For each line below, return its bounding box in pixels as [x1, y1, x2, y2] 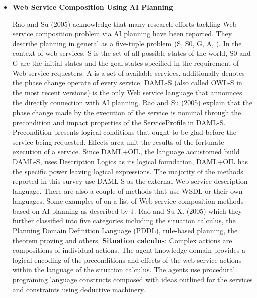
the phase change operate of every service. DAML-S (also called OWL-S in [12, 77, 242, 88]
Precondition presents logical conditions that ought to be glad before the [12, 127, 236, 137]
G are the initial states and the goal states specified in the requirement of [12, 57, 239, 68]
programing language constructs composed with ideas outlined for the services [12, 274, 253, 285]
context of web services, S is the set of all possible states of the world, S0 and [12, 48, 251, 58]
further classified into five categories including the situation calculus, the [12, 215, 236, 226]
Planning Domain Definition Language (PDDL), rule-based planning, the [12, 225, 238, 236]
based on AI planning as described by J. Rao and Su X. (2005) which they [12, 205, 242, 216]
